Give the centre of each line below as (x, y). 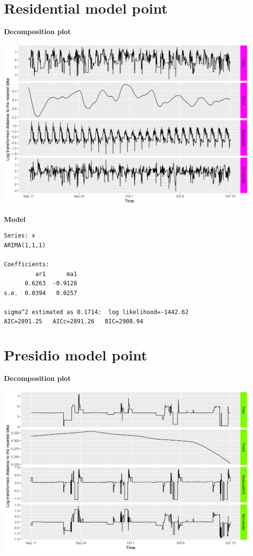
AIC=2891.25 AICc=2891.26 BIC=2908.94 (74, 322)
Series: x (20, 236)
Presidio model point (76, 355)
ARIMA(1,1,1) (25, 245)
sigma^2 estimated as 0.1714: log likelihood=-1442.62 (96, 312)
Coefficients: (27, 264)
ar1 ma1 (56, 274)
